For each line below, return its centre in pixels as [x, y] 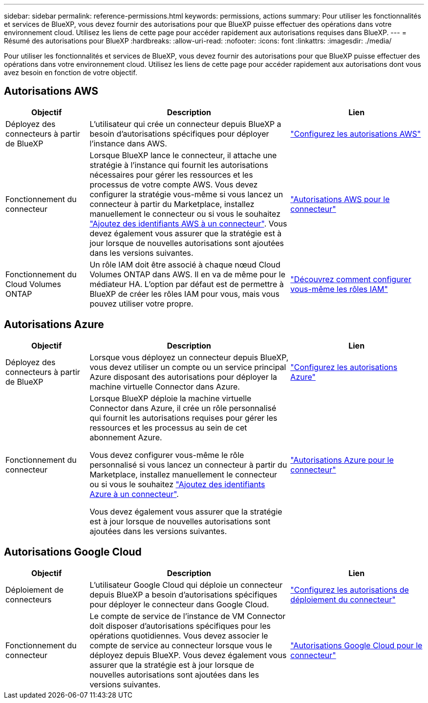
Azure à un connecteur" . [134, 494]
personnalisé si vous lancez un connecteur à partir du [188, 465]
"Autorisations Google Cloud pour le [356, 645]
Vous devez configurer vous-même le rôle [167, 455]
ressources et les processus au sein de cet [168, 427]
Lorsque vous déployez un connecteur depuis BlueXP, [189, 357]
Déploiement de [34, 589]
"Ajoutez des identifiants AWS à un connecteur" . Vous [188, 223]
